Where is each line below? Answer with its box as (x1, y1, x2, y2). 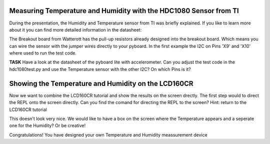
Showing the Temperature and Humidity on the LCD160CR (9, 79, 193, 87)
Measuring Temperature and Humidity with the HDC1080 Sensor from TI (9, 6, 239, 15)
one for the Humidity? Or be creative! (9, 122, 86, 128)
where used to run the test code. (9, 50, 77, 56)
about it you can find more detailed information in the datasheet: (9, 26, 142, 32)
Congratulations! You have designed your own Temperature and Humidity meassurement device (9, 131, 207, 137)
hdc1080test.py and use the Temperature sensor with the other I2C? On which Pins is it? (9, 66, 191, 72)
